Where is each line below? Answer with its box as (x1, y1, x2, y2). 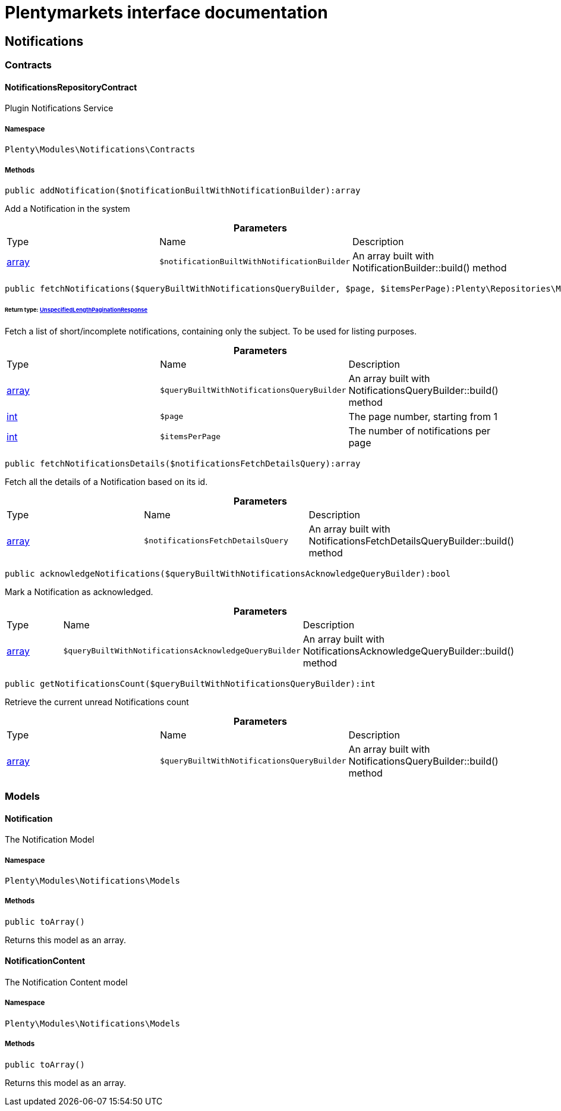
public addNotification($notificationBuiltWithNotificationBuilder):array (5, 185, 361, 195)
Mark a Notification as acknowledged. (5, 586, 153, 597)
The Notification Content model (5, 977, 128, 988)
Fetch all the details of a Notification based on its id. (5, 476, 208, 487)
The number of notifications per (348, 424, 491, 437)
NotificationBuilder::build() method (352, 261, 507, 274)
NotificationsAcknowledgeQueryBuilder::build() (302, 644, 514, 657)
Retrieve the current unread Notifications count (5, 696, 189, 707)
